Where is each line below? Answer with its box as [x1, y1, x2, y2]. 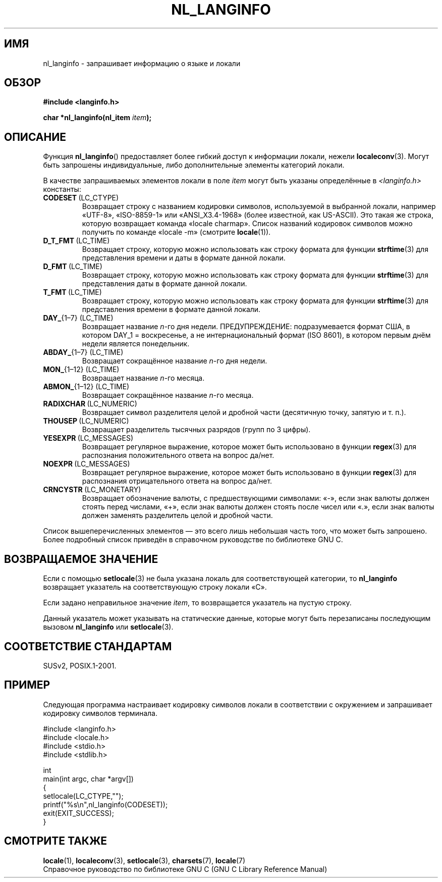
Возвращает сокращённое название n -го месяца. [82, 391, 254, 400]
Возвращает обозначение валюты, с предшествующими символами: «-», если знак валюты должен [82, 494, 429, 503]
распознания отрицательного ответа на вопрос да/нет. [82, 477, 272, 486]
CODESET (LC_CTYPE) [43, 193, 119, 202]
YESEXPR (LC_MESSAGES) [43, 434, 134, 443]
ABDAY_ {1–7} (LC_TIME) [43, 348, 124, 357]
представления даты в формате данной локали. [82, 279, 247, 288]
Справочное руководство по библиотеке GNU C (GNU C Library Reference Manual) [43, 864, 327, 873]
